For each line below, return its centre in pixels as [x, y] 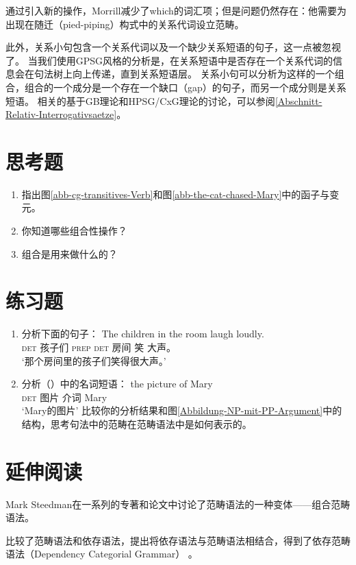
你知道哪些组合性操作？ [74, 231]
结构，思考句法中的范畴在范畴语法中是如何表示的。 [137, 423]
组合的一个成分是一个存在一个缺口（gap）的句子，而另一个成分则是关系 [185, 87]
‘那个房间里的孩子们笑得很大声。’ [94, 360]
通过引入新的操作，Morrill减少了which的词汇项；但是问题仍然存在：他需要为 [176, 10]
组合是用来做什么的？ [69, 253]
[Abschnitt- [298, 100]
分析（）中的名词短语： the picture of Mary [117, 384]
